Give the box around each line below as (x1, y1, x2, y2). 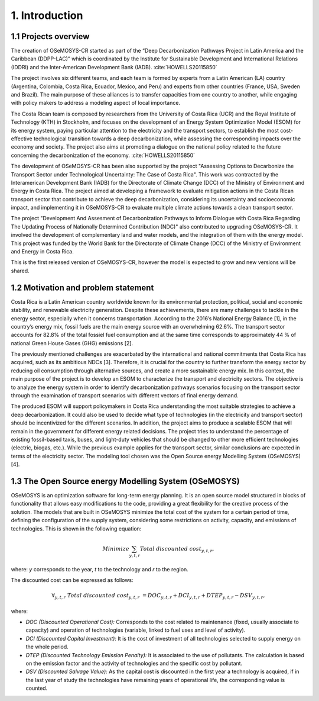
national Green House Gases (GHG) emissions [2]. (11, 339, 133, 346)
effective (11, 135, 32, 142)
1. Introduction (11, 9, 83, 22)
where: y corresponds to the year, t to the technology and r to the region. (11, 565, 188, 573)
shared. (11, 267, 30, 274)
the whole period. (25, 643, 69, 651)
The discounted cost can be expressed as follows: (11, 576, 134, 583)
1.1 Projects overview (11, 31, 90, 41)
